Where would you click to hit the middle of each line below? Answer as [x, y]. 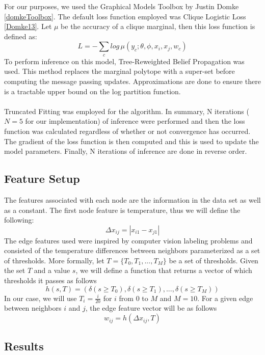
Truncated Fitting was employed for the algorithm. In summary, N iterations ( [127, 111]
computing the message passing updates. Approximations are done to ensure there [132, 81]
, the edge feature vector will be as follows [151, 308]
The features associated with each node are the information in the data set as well [132, 199]
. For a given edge [225, 298]
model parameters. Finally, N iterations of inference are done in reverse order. [126, 151]
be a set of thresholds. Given [214, 260]
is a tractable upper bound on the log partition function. [92, 91]
